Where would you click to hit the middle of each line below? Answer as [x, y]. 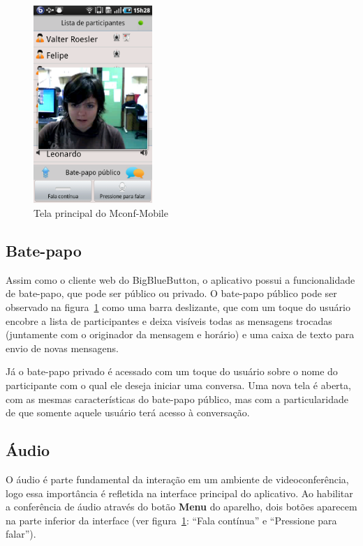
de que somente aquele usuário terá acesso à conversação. [128, 412]
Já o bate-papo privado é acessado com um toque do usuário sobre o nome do [172, 371]
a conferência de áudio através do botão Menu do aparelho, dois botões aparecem [181, 507]
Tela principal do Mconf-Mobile [101, 213]
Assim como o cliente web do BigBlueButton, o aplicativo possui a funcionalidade [180, 279]
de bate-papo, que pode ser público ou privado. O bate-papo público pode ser [171, 293]
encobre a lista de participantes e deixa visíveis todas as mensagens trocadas [169, 320]
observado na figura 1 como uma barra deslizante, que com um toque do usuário [178, 307]
